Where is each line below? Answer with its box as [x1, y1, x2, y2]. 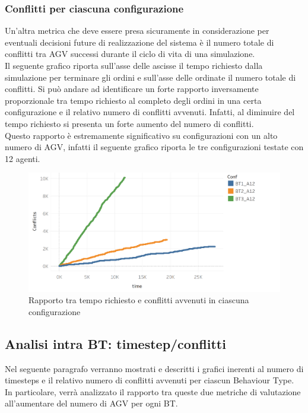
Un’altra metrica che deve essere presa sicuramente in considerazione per [5, 24, 269, 37]
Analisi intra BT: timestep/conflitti [5, 334, 226, 352]
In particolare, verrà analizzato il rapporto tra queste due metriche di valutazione [5, 385, 301, 398]
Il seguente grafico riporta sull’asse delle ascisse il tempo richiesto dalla [5, 59, 263, 71]
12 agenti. [5, 152, 40, 164]
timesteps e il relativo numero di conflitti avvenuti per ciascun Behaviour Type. [5, 374, 294, 386]
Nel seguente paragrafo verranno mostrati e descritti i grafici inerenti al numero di [5, 362, 304, 374]
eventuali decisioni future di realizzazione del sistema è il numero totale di [5, 36, 274, 48]
